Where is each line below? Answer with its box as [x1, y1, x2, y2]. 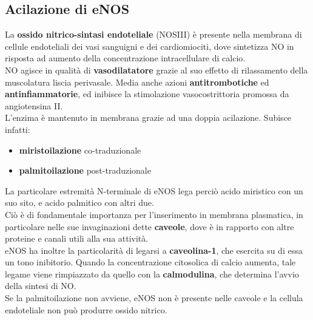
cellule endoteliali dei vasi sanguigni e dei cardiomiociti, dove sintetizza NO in [5, 39, 294, 52]
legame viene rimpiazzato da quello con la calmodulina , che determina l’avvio [5, 267, 299, 280]
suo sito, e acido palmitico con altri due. [5, 196, 154, 209]
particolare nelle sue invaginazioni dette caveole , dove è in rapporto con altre [5, 220, 294, 233]
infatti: [5, 123, 30, 135]
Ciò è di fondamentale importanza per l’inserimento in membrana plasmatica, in [5, 208, 303, 220]
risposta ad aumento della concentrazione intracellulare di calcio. [5, 52, 246, 64]
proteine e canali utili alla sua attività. [5, 232, 149, 245]
